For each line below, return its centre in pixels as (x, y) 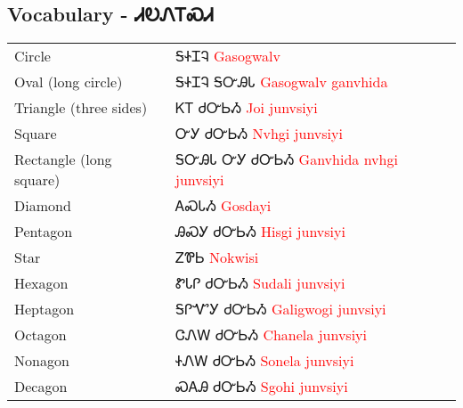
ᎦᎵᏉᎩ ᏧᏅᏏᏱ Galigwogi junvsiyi (281, 309)
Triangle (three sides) (81, 108)
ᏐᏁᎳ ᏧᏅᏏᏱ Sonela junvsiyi (265, 361)
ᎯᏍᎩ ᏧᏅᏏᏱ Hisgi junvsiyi (260, 232)
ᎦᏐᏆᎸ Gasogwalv (228, 56)
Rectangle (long (63, 159)
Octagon (41, 335)
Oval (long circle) (69, 82)
